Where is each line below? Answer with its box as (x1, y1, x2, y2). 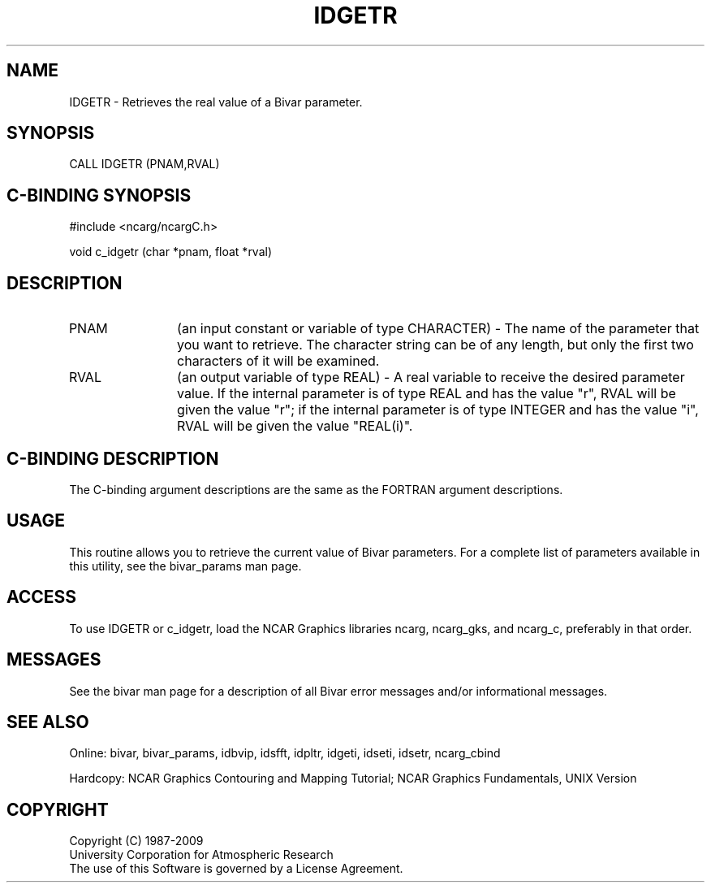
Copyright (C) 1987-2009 (69, 834, 204, 848)
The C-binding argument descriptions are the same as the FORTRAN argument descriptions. (69, 482, 563, 497)
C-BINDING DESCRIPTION (6, 448, 219, 469)
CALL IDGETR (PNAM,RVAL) (69, 157, 220, 171)
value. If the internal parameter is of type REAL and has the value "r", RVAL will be (177, 385, 676, 402)
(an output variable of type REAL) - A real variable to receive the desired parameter (177, 369, 685, 386)
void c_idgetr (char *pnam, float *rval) (69, 245, 273, 259)
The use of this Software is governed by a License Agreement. (69, 861, 403, 876)
